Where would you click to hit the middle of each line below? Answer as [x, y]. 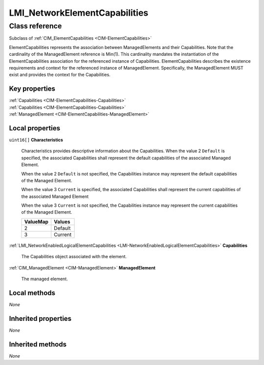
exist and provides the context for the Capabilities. [60, 75]
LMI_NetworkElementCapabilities [79, 13]
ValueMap [36, 221]
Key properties [32, 89]
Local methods [32, 293]
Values [62, 221]
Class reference [35, 26]
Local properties [35, 128]
